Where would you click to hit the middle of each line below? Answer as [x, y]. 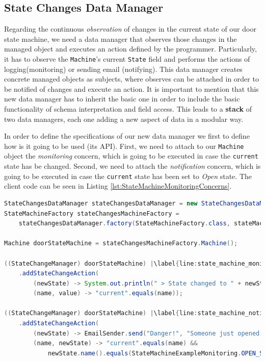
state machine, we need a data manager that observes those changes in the [121, 38]
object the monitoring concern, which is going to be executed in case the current [131, 156]
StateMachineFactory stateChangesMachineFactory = [92, 213]
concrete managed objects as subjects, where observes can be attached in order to [131, 79]
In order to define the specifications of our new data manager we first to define [127, 136]
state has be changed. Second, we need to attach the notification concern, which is [132, 166]
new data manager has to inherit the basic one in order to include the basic [122, 99]
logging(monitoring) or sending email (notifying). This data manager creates [123, 69]
